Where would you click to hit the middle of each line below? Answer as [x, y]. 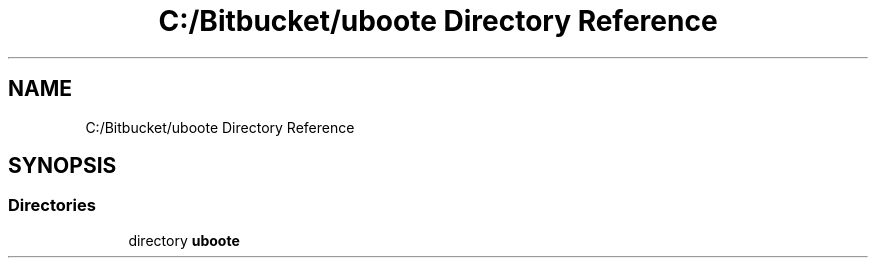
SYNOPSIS [62, 166]
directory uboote [184, 240]
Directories [52, 205]
